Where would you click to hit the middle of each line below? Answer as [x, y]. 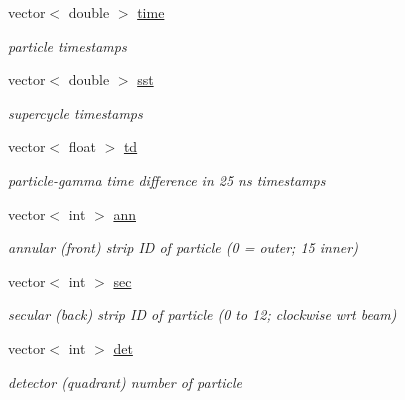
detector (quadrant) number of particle [125, 381]
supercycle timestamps [75, 112]
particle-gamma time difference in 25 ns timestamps [167, 179]
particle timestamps [67, 45]
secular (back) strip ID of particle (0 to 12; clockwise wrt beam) [202, 314]
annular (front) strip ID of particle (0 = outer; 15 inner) [183, 247]
